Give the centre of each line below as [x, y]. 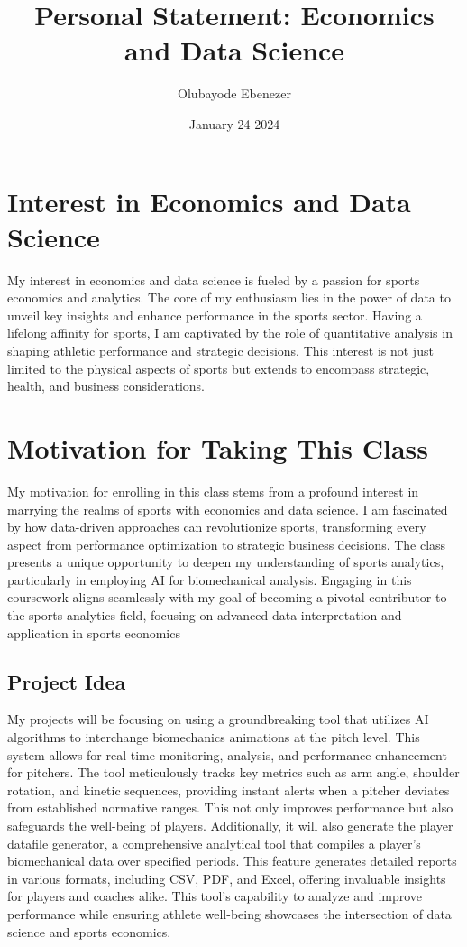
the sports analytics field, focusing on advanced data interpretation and [205, 615]
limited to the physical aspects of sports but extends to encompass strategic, [219, 368]
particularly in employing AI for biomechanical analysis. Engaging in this [210, 579]
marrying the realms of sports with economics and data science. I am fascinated [228, 509]
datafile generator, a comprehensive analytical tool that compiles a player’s [214, 843]
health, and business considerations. [106, 386]
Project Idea [67, 681]
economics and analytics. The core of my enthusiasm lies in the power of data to [229, 297]
